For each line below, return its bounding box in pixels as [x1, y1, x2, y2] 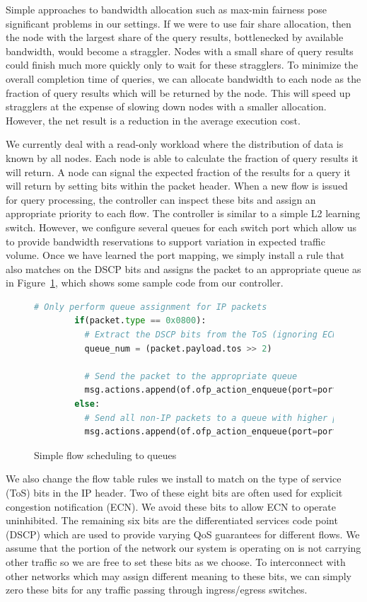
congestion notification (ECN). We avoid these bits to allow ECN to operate [6, 499, 336, 514]
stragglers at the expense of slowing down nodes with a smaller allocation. [6, 99, 327, 114]
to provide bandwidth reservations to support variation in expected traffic [6, 233, 326, 248]
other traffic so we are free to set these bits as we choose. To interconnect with [6, 554, 346, 569]
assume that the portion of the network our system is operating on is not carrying [6, 540, 361, 555]
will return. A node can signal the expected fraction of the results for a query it [6, 164, 351, 179]
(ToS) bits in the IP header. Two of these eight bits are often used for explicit [6, 485, 343, 499]
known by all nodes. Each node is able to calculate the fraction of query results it [6, 150, 359, 165]
